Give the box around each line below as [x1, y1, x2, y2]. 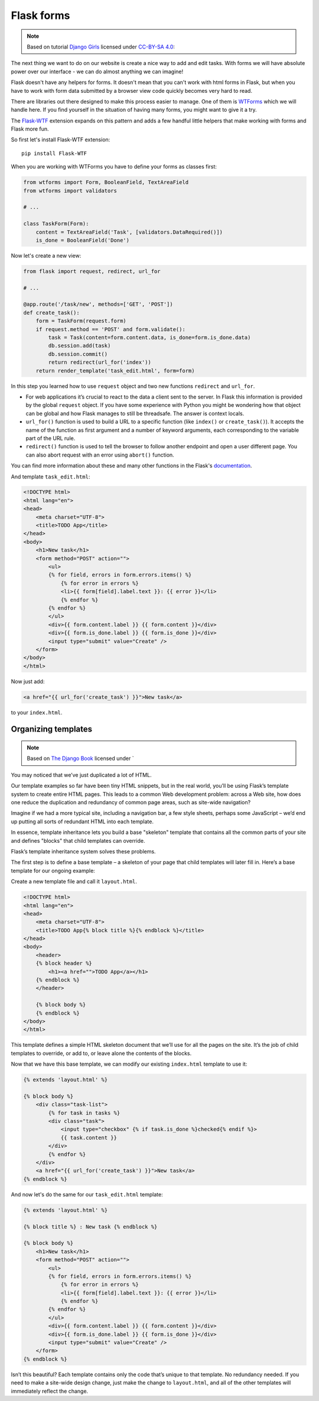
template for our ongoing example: [11, 867, 96, 874]
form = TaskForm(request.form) [35, 318, 126, 325]
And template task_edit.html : [11, 473, 90, 480]
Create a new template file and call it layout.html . [11, 878, 137, 885]
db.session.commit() [48, 351, 108, 357]
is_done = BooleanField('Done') [35, 237, 130, 244]
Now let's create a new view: [11, 252, 82, 259]
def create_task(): [23, 309, 80, 316]
